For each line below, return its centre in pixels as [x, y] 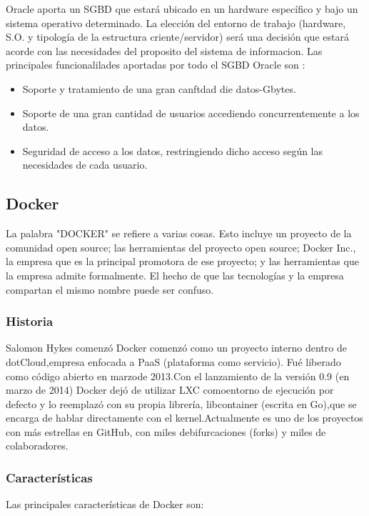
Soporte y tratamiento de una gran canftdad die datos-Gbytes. [159, 88]
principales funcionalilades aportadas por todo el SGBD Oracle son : [156, 65]
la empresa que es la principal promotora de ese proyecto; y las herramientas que [182, 261]
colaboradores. [37, 446]
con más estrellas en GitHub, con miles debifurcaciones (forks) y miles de [166, 431]
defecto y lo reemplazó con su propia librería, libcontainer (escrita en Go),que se [181, 403]
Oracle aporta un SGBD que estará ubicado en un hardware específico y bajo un [182, 9]
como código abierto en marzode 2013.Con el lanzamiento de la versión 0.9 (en [178, 376]
